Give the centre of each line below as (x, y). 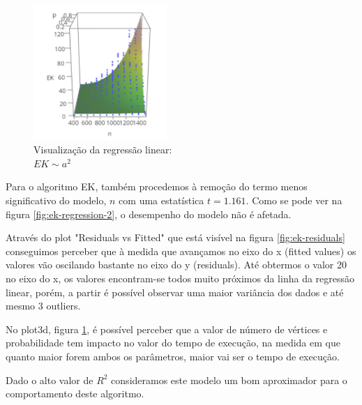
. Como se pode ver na (294, 200)
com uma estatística (161, 200)
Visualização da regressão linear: (103, 150)
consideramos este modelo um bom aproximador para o (229, 380)
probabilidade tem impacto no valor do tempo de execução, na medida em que (173, 343)
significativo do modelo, (56, 200)
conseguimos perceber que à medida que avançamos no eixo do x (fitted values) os (181, 251)
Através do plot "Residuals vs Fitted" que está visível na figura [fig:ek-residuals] (175, 237)
